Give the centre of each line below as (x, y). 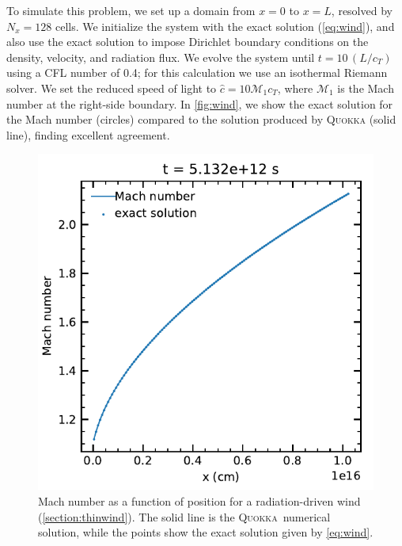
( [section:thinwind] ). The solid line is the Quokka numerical (184, 516)
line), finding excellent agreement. (88, 134)
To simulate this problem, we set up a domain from (131, 10)
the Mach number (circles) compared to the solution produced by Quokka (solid (201, 119)
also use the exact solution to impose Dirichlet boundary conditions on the (188, 42)
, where (295, 88)
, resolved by (362, 10)
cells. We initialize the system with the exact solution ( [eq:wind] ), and (225, 26)
